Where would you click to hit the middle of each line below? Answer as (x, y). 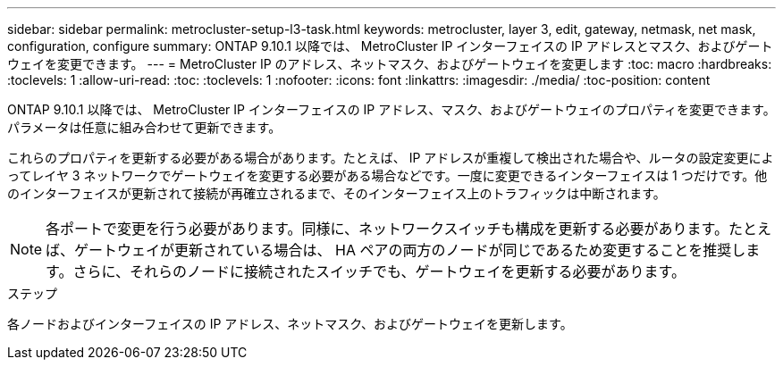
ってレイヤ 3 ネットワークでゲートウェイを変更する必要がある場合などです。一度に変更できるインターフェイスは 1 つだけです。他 (387, 175)
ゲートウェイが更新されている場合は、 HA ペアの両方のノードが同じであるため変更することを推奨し (410, 250)
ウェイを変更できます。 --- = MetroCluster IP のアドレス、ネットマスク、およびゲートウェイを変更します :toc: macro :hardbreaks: (390, 64)
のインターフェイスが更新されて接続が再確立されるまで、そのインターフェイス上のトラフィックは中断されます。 (337, 193)
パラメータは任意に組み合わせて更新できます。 (144, 127)
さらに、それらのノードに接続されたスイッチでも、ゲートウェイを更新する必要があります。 (379, 271)
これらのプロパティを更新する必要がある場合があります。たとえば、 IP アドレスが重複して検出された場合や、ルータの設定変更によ (391, 158)
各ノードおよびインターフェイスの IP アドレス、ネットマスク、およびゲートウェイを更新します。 (290, 324)
